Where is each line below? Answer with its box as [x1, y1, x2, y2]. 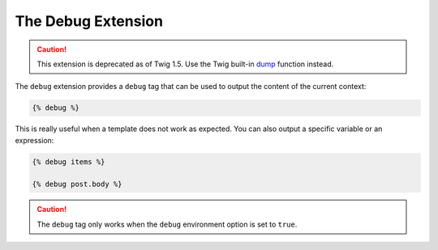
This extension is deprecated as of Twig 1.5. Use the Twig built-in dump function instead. [36, 59, 334, 69]
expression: [15, 135, 54, 145]
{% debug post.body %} [32, 180, 122, 189]
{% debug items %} [32, 157, 105, 166]
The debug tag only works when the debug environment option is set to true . [36, 219, 298, 229]
